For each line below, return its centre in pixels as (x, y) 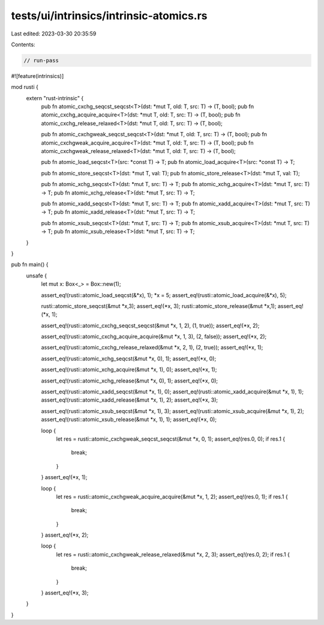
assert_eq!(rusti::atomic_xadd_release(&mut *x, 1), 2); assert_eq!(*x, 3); (130, 400)
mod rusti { (25, 87)
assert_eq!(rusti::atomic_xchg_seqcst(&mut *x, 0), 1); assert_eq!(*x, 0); (129, 358)
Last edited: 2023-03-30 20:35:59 (54, 34)
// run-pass (41, 60)
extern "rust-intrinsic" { (55, 98)
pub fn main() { (30, 265)
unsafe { (37, 276)
